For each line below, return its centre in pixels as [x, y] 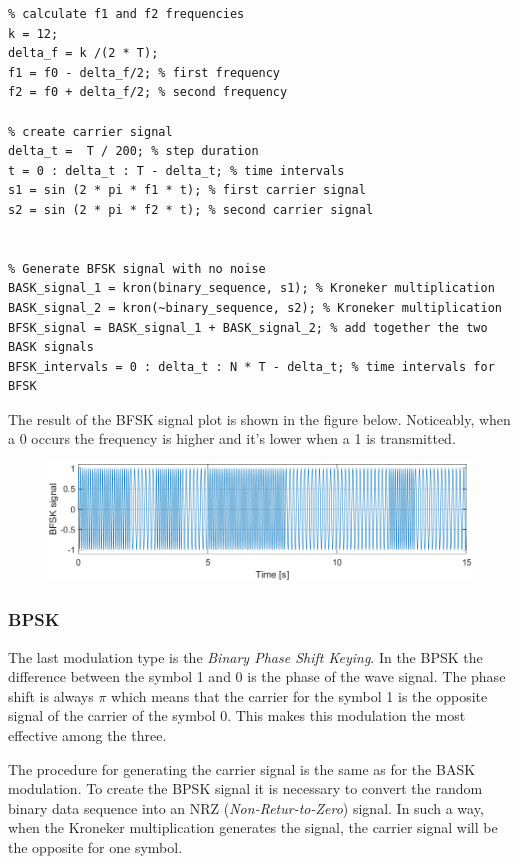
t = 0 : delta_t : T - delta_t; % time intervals [176, 170]
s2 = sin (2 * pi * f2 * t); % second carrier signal [191, 209]
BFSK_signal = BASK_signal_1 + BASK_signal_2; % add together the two [248, 327]
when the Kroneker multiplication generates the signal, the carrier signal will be [253, 827]
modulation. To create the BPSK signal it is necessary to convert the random [245, 788]
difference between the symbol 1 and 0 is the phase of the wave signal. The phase [257, 676]
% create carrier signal [90, 131]
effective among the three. [87, 734]
